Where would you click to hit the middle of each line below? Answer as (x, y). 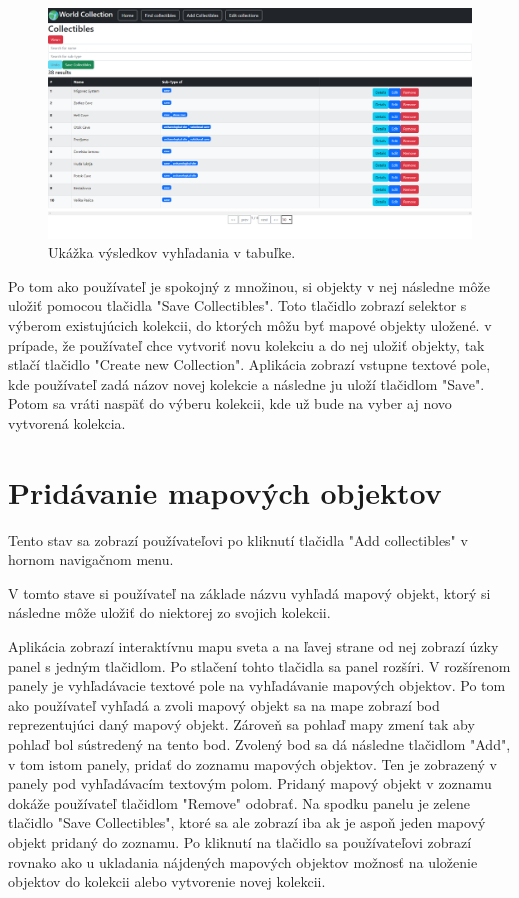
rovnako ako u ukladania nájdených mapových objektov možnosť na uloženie (243, 861)
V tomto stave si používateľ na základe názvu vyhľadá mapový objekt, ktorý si (249, 592)
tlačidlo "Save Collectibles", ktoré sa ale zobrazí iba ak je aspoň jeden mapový (247, 822)
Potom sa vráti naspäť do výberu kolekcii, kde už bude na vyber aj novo (230, 403)
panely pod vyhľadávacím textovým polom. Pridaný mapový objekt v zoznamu (250, 783)
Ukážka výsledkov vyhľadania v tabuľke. (172, 252)
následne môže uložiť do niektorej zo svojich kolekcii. (169, 612)
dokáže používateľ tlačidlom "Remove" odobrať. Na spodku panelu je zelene (239, 802)
